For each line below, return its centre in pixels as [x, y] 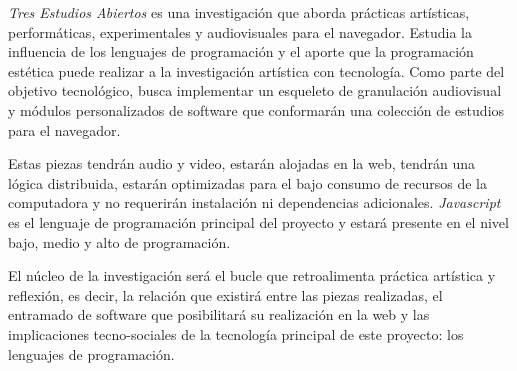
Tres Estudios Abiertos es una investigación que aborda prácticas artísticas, [239, 12]
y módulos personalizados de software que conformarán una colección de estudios [256, 109]
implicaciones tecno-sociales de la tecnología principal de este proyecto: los [236, 333]
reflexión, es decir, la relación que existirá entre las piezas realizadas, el [225, 294]
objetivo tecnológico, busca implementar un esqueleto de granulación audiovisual [255, 90]
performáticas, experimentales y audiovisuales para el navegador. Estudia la [240, 31]
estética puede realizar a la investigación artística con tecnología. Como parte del [256, 70]
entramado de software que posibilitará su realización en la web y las [219, 314]
